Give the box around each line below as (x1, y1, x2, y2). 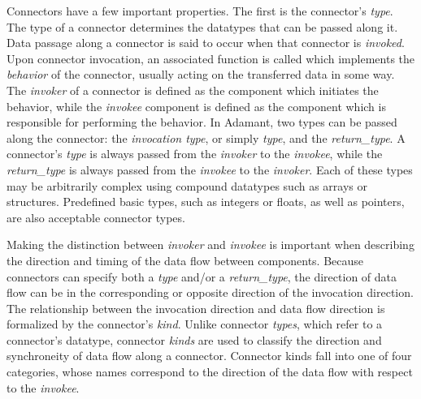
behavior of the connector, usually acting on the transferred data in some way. (7, 66, 395, 83)
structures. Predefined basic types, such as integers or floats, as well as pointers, (7, 193, 405, 210)
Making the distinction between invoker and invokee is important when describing (7, 236, 414, 253)
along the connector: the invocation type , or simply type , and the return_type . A (7, 129, 406, 146)
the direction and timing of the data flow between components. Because (7, 251, 364, 268)
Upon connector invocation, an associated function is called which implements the (7, 49, 415, 66)
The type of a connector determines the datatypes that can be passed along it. (7, 18, 398, 35)
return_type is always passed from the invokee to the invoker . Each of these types (7, 161, 413, 178)
